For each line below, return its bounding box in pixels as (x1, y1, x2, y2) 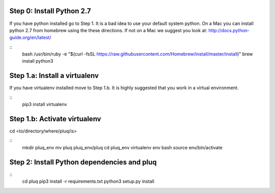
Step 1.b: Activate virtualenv (9, 115, 101, 123)
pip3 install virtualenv (22, 101, 67, 107)
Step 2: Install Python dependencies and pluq (9, 158, 157, 167)
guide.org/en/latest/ (9, 35, 51, 41)
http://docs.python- (208, 27, 250, 33)
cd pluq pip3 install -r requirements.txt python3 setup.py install (22, 178, 155, 184)
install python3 (22, 58, 53, 64)
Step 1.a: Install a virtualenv (9, 71, 99, 80)
